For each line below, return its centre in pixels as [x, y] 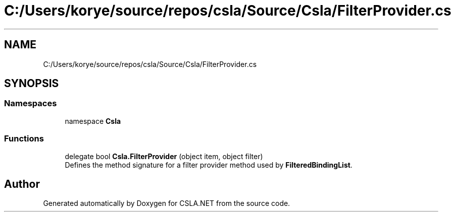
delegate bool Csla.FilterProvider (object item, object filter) [164, 156]
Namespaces [31, 103]
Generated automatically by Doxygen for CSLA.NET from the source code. [167, 203]
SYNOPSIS [32, 84]
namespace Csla [93, 121]
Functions [24, 139]
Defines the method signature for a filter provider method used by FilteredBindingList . [209, 165]
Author [22, 184]
